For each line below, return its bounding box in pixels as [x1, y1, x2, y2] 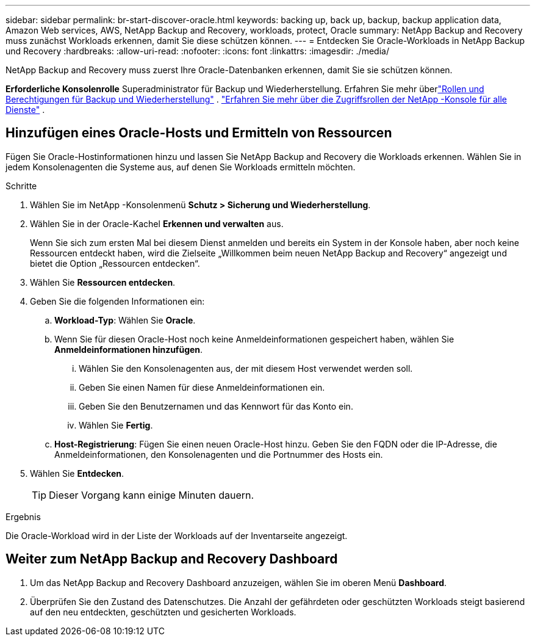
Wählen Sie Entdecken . [30, 468, 124, 479]
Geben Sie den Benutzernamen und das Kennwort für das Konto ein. [79, 400, 353, 411]
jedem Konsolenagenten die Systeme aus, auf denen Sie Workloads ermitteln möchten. [5, 161, 356, 172]
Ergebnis [5, 511, 41, 522]
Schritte [5, 180, 37, 191]
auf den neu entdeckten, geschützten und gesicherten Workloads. [30, 606, 296, 617]
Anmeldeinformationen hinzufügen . [54, 344, 203, 355]
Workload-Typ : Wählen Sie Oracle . [54, 314, 196, 325]
